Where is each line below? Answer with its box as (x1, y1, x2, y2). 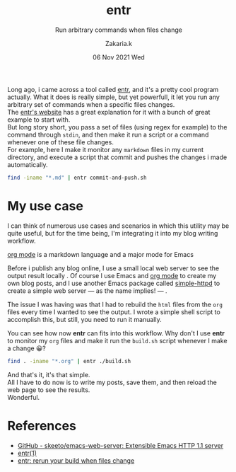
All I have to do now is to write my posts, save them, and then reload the (7, 378, 217, 386)
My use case (7, 198, 83, 214)
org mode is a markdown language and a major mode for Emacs (7, 250, 194, 258)
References (7, 418, 76, 434)
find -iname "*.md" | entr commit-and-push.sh (7, 174, 147, 181)
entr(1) (17, 449, 37, 457)
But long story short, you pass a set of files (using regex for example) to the (7, 122, 228, 131)
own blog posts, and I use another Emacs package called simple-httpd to (7, 279, 220, 287)
